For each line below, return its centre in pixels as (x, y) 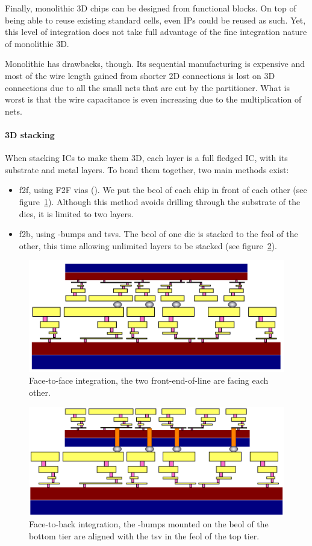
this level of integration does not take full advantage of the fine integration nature (156, 32)
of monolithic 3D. (37, 43)
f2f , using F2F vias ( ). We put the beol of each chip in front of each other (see (163, 190)
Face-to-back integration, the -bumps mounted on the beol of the (149, 524)
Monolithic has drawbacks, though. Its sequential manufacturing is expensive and (155, 64)
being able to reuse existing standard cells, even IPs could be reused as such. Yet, (155, 20)
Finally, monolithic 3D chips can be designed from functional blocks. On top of (151, 8)
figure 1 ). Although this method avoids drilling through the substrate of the (160, 201)
